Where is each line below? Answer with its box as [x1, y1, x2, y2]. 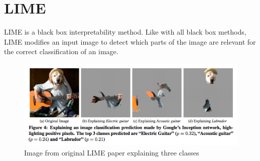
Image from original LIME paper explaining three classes [24, 147, 199, 157]
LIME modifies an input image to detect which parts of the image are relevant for [4, 36, 256, 47]
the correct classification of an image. [4, 46, 118, 57]
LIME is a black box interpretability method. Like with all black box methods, [4, 27, 246, 37]
